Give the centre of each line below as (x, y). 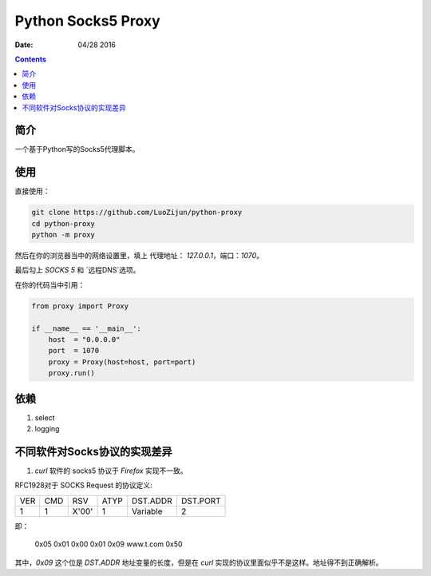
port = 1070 (74, 351)
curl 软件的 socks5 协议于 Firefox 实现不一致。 (111, 471)
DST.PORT (201, 501)
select (45, 417)
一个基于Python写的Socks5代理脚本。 (77, 149)
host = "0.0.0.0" (84, 340)
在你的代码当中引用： (50, 284)
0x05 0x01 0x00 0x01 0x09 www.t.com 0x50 (109, 544)
